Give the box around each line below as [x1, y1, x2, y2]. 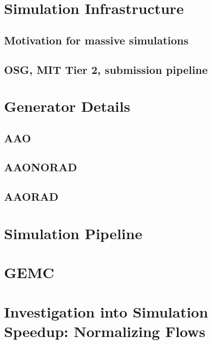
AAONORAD [4, 159, 77, 175]
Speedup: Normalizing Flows [4, 321, 205, 341]
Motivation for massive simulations [4, 32, 188, 47]
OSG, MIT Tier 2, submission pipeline [4, 61, 208, 77]
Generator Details [4, 96, 130, 116]
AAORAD [4, 189, 58, 204]
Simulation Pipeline [4, 223, 142, 243]
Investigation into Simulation [4, 301, 208, 322]
